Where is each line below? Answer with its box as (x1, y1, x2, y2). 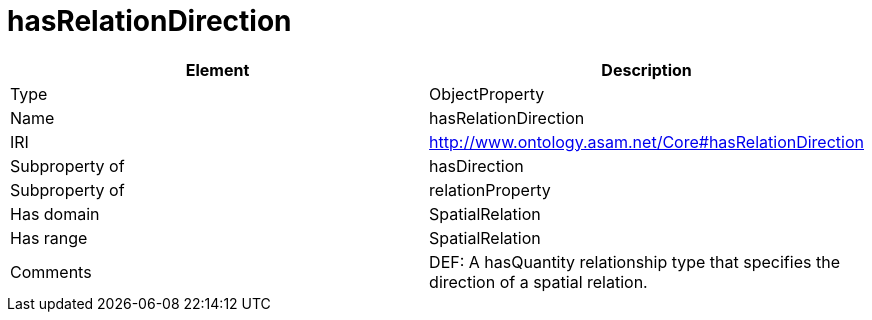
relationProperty (429, 179, 551, 200)
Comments (10, 261, 92, 282)
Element (185, 59, 250, 80)
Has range (10, 227, 88, 248)
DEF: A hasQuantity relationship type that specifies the (429, 251, 840, 272)
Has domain (10, 203, 100, 224)
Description (601, 59, 692, 80)
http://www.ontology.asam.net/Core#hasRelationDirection (429, 131, 864, 152)
